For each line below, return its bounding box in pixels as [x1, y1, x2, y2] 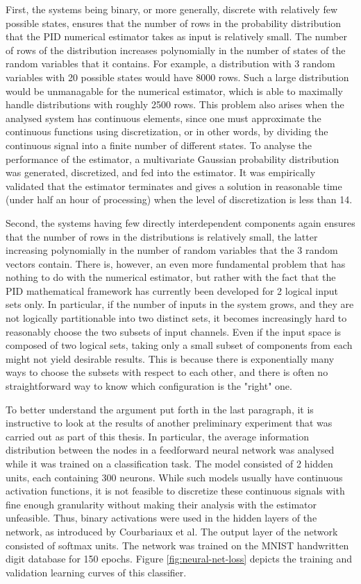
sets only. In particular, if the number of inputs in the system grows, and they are [6, 297, 354, 311]
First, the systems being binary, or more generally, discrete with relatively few [6, 2, 338, 16]
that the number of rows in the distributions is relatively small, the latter [6, 229, 318, 243]
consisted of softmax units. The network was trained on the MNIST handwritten [6, 538, 349, 552]
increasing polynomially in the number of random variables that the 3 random [6, 243, 338, 257]
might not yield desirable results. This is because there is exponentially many [6, 351, 335, 366]
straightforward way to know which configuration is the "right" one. [6, 379, 292, 393]
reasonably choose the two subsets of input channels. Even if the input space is [6, 324, 342, 338]
